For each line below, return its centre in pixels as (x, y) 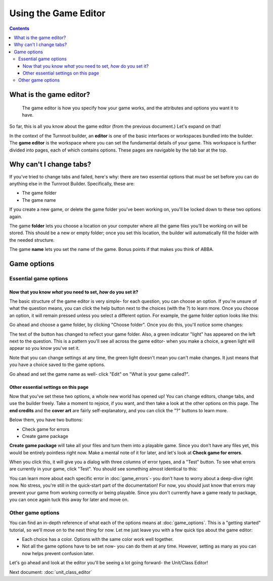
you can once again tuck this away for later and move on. (69, 500)
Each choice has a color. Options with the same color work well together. (98, 539)
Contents (19, 28)
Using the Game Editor (57, 13)
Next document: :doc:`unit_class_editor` (51, 572)
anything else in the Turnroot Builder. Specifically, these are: (72, 184)
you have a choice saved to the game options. (57, 365)
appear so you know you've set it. (45, 348)
